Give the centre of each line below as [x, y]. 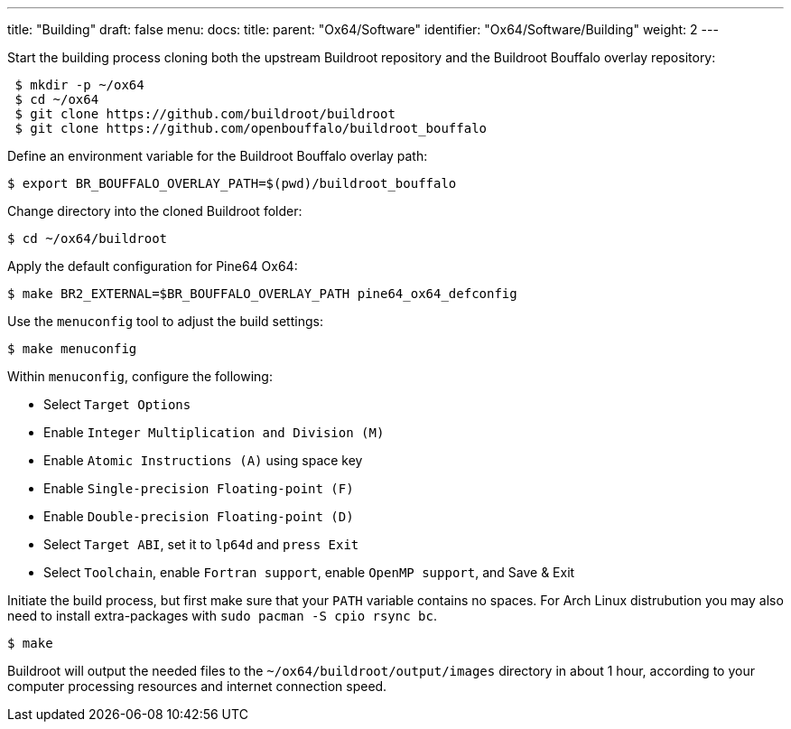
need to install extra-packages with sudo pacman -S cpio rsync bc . [222, 616]
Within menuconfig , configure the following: [140, 376]
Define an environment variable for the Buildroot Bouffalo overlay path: [218, 156]
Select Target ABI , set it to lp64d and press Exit [201, 544]
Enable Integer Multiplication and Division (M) [214, 432]
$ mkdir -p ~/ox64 [79, 85]
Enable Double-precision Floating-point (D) [199, 516]
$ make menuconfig [72, 349]
